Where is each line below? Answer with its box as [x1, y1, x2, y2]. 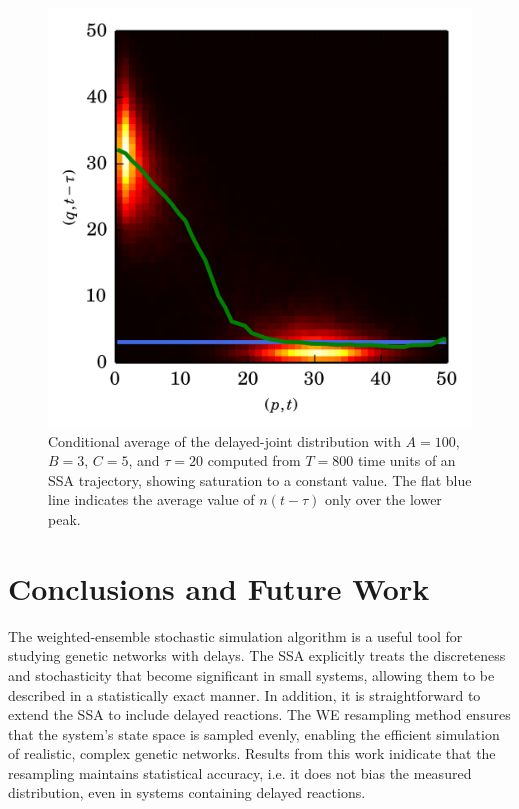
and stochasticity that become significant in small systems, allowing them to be [8, 664, 495, 685]
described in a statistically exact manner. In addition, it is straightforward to [8, 684, 481, 705]
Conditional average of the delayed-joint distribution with [48, 430, 401, 451]
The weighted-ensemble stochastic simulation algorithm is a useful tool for [8, 625, 463, 646]
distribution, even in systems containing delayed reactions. [8, 782, 366, 803]
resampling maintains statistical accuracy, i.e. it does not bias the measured [8, 762, 472, 783]
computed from [207, 450, 301, 471]
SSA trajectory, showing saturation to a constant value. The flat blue [48, 469, 472, 490]
